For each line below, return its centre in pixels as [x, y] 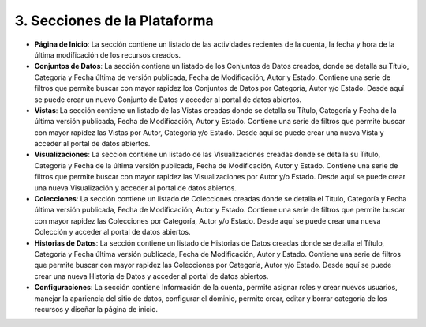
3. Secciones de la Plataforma [114, 21]
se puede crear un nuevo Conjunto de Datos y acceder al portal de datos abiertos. [168, 100]
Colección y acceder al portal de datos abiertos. [112, 232]
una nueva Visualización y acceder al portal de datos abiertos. [135, 188]
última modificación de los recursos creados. [108, 54]
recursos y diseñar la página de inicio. [96, 309]
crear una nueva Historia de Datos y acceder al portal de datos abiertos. [151, 276]
